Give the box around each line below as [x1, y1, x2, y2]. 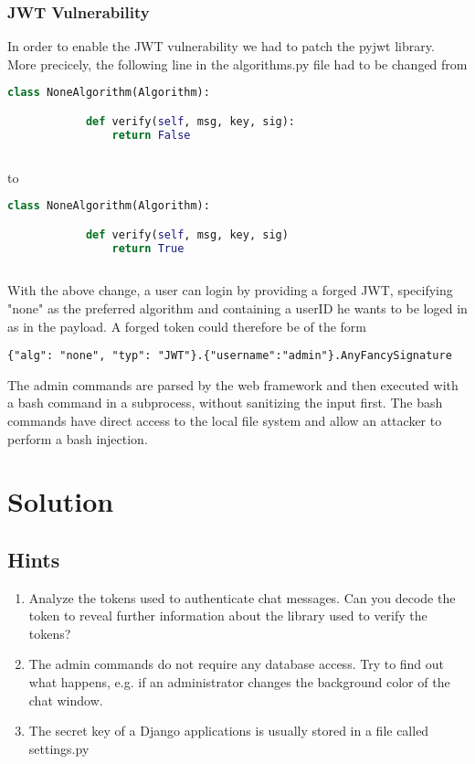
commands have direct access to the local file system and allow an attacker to [7, 410, 442, 430]
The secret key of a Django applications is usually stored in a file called [28, 721, 429, 740]
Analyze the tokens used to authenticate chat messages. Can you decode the [28, 588, 456, 607]
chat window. [28, 690, 103, 709]
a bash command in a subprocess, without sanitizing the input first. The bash [7, 393, 443, 412]
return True [111, 241, 185, 255]
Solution [7, 483, 114, 520]
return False [111, 128, 191, 142]
